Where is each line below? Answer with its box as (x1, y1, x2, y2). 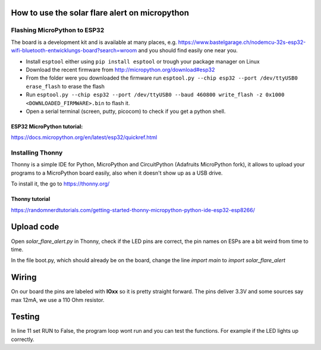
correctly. (11, 336, 35, 343)
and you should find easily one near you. (138, 47, 238, 54)
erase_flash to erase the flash (26, 83, 105, 90)
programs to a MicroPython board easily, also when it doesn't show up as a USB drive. (11, 169, 223, 176)
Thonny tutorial (11, 196, 51, 203)
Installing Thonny (11, 149, 63, 157)
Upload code (11, 222, 59, 232)
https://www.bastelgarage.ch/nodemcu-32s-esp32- (178, 39, 306, 46)
